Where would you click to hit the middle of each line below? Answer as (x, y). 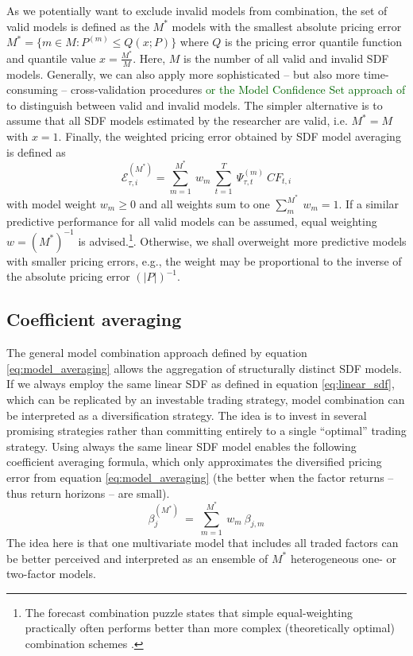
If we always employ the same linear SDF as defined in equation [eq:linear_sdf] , (201, 384)
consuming (32, 89)
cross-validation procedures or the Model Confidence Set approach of (238, 89)
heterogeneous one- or (344, 558)
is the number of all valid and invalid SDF (286, 58)
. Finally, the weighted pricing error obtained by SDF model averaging (230, 136)
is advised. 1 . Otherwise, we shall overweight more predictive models (242, 240)
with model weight (52, 204)
